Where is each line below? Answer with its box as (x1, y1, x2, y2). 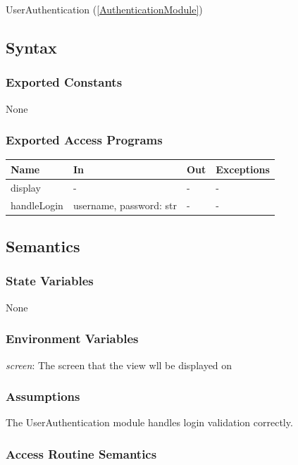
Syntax (6, 36, 57, 58)
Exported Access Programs (6, 131, 163, 149)
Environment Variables (6, 330, 139, 347)
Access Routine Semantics (6, 445, 157, 462)
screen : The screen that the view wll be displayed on (6, 357, 232, 372)
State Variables (6, 272, 94, 290)
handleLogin (11, 197, 63, 212)
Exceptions (216, 161, 270, 176)
